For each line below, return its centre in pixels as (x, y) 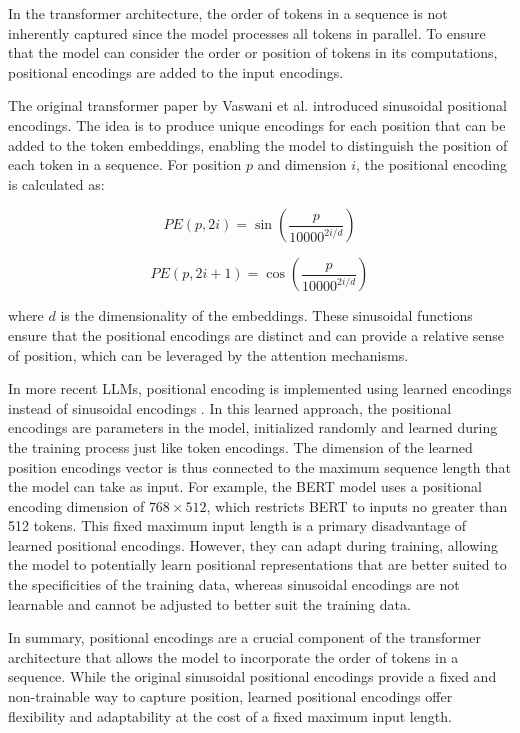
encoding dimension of (76, 505)
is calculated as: (56, 183)
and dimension (302, 164)
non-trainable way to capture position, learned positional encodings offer (230, 696)
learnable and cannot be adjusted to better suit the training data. (209, 603)
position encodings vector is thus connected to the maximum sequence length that (259, 466)
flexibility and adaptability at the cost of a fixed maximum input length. (230, 715)
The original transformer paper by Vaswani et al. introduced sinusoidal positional (257, 105)
